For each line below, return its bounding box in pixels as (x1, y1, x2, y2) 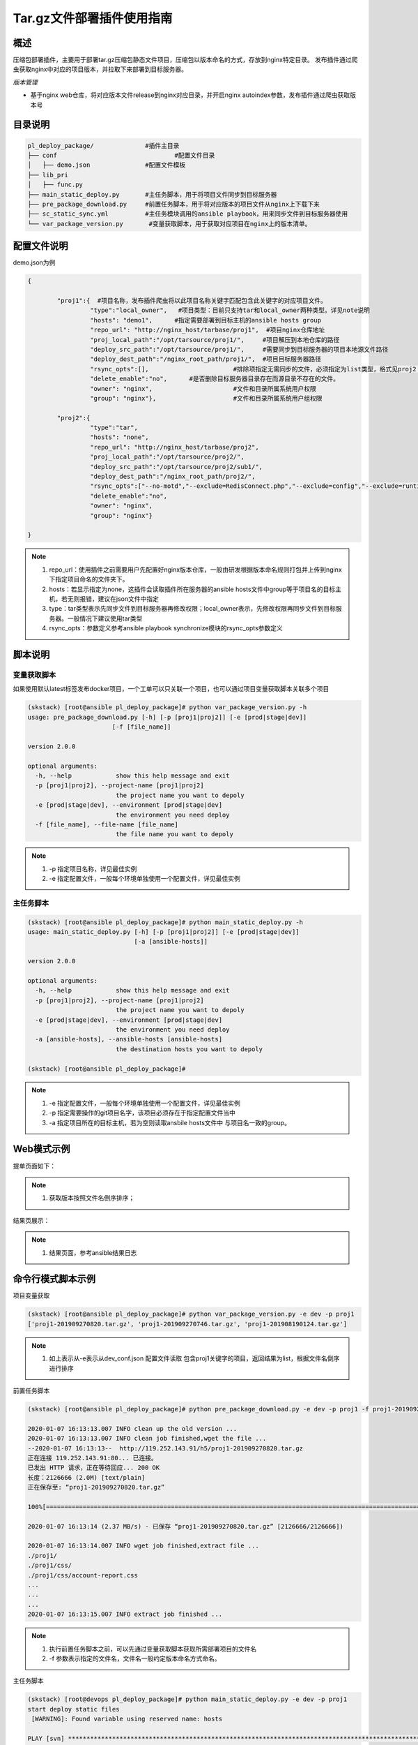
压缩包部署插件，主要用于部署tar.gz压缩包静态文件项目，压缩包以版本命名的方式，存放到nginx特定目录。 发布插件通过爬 (13, 56, 358, 64)
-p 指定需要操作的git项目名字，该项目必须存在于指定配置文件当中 (49, 1108, 236, 1117)
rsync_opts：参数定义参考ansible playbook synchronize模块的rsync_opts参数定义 (49, 624, 284, 632)
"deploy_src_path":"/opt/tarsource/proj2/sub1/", (89, 463, 263, 470)
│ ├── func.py (27, 181, 84, 188)
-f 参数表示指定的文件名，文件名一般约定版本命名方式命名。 (49, 1654, 221, 1663)
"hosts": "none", (89, 433, 149, 441)
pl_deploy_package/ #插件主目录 (27, 142, 180, 149)
